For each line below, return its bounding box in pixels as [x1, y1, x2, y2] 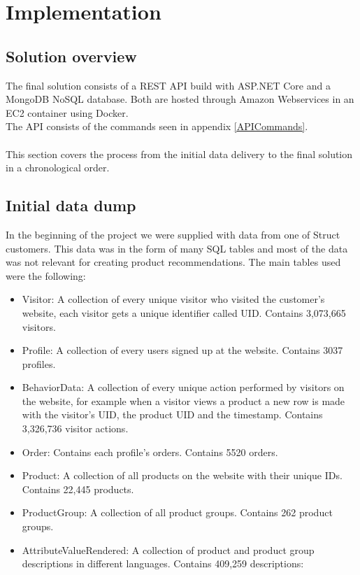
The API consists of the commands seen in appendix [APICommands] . [6, 119, 308, 134]
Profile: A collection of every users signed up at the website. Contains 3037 [22, 343, 343, 357]
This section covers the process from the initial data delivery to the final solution [6, 146, 353, 161]
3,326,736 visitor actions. [22, 421, 129, 436]
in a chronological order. [6, 160, 110, 175]
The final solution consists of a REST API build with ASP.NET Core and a [6, 78, 331, 92]
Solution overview [6, 45, 137, 66]
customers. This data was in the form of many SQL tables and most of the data [6, 241, 348, 255]
